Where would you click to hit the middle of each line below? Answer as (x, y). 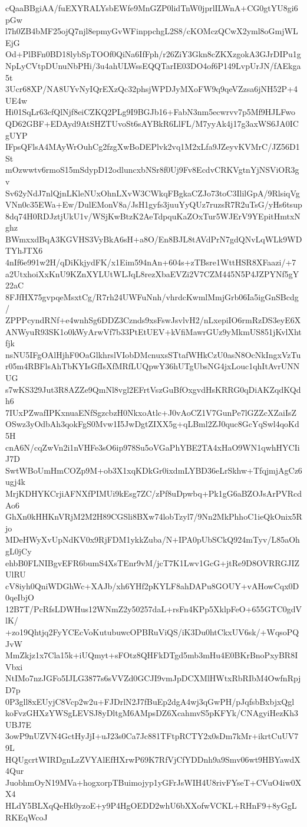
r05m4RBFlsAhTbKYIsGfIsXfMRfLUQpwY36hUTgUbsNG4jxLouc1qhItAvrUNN (153, 366)
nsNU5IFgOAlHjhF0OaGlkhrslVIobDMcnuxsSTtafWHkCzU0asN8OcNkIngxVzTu (153, 354)
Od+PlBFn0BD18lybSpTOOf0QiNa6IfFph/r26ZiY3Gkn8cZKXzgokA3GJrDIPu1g (153, 54)
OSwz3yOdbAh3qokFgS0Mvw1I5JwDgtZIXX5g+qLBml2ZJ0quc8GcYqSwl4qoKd (152, 424)
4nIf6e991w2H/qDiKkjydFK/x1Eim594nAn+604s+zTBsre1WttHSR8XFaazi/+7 (151, 262)
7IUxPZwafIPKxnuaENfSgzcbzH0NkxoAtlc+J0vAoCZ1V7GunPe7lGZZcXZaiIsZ (151, 412)
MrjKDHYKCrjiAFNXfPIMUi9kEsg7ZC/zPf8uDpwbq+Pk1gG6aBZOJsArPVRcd (154, 493)
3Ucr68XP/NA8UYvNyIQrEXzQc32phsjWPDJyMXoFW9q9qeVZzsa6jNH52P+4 (151, 89)
